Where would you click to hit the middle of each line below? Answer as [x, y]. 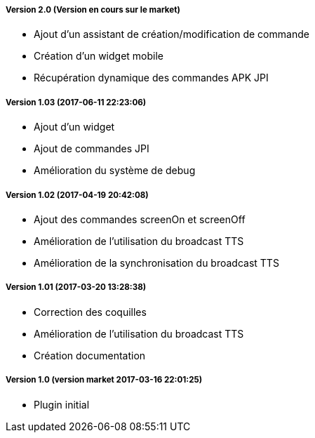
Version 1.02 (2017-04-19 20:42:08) [77, 195]
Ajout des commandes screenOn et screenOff [140, 219]
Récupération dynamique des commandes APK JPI [151, 78]
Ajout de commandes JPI [92, 149]
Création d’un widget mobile [99, 56]
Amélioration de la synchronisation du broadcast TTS [156, 263]
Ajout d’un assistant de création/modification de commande [172, 34]
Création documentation [90, 355]
